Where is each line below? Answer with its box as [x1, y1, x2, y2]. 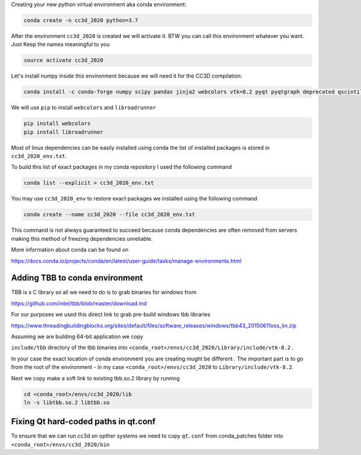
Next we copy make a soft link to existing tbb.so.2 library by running [11, 374, 180, 382]
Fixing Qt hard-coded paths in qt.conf [11, 416, 156, 427]
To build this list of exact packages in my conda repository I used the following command [11, 163, 232, 171]
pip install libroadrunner [23, 128, 103, 135]
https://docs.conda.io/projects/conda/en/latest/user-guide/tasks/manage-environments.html [11, 257, 242, 264]
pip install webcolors [23, 120, 91, 127]
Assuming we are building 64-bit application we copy [11, 333, 144, 340]
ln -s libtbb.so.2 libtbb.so [23, 399, 110, 406]
